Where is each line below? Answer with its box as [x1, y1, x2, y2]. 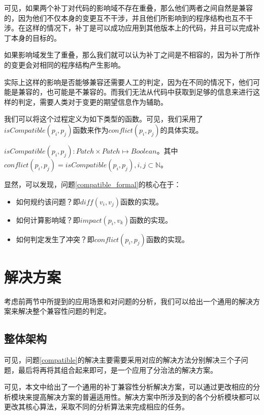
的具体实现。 [160, 124, 203, 135]
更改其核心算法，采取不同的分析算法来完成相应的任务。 [4, 401, 189, 412]
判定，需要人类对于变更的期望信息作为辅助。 [18, 96, 168, 107]
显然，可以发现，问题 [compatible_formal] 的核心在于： [4, 179, 181, 189]
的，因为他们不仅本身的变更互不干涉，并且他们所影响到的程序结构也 [4, 12, 232, 23]
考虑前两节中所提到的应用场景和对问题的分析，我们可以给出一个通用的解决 [4, 295, 253, 306]
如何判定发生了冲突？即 [16, 233, 94, 244]
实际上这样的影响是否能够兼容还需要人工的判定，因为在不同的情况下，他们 [4, 76, 253, 87]
